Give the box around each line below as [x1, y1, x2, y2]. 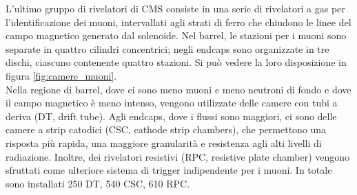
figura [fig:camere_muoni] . [6, 68, 117, 82]
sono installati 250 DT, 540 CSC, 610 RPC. [6, 176, 190, 190]
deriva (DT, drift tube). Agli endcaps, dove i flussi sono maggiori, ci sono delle [6, 108, 337, 123]
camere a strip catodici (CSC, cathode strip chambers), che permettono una [6, 122, 327, 137]
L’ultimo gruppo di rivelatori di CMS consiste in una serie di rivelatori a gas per [6, 1, 345, 15]
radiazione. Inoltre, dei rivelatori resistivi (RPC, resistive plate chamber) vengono [6, 149, 350, 163]
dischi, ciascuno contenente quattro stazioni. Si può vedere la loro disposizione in [6, 55, 347, 69]
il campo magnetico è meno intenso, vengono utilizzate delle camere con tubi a [6, 95, 338, 110]
